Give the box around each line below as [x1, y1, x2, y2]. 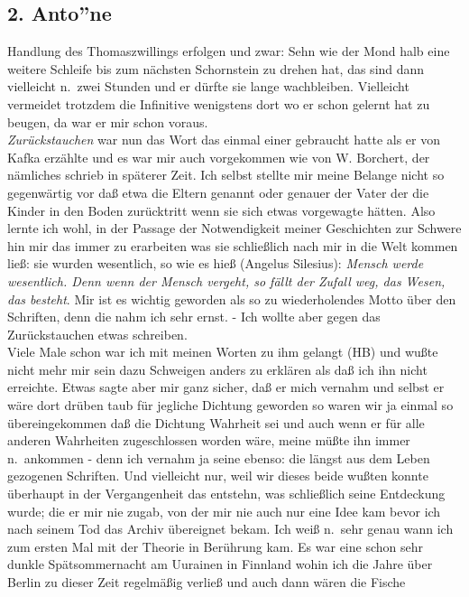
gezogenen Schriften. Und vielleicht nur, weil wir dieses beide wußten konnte [7, 466, 428, 485]
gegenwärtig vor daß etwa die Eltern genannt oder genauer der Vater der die [7, 182, 429, 201]
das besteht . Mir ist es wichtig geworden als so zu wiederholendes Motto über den [7, 289, 456, 308]
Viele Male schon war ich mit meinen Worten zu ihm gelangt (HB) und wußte [7, 342, 438, 361]
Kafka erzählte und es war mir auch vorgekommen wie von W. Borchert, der [7, 147, 430, 166]
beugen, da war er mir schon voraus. [7, 112, 208, 131]
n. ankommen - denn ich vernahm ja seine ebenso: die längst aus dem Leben [7, 448, 430, 467]
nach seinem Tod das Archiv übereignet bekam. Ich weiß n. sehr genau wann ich [7, 519, 454, 538]
